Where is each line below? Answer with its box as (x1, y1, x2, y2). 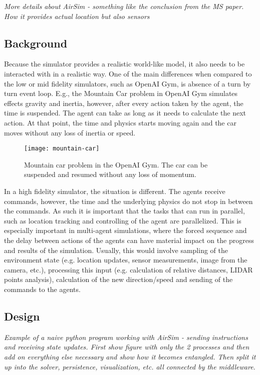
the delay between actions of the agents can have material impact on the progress (4, 234, 254, 245)
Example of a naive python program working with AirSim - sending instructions (4, 331, 248, 342)
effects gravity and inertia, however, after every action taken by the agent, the (4, 97, 243, 108)
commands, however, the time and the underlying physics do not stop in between (4, 195, 253, 206)
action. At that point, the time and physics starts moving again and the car (4, 117, 236, 127)
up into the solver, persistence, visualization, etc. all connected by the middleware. (4, 361, 255, 371)
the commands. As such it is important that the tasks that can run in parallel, (4, 205, 245, 216)
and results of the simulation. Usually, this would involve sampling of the (4, 244, 228, 255)
